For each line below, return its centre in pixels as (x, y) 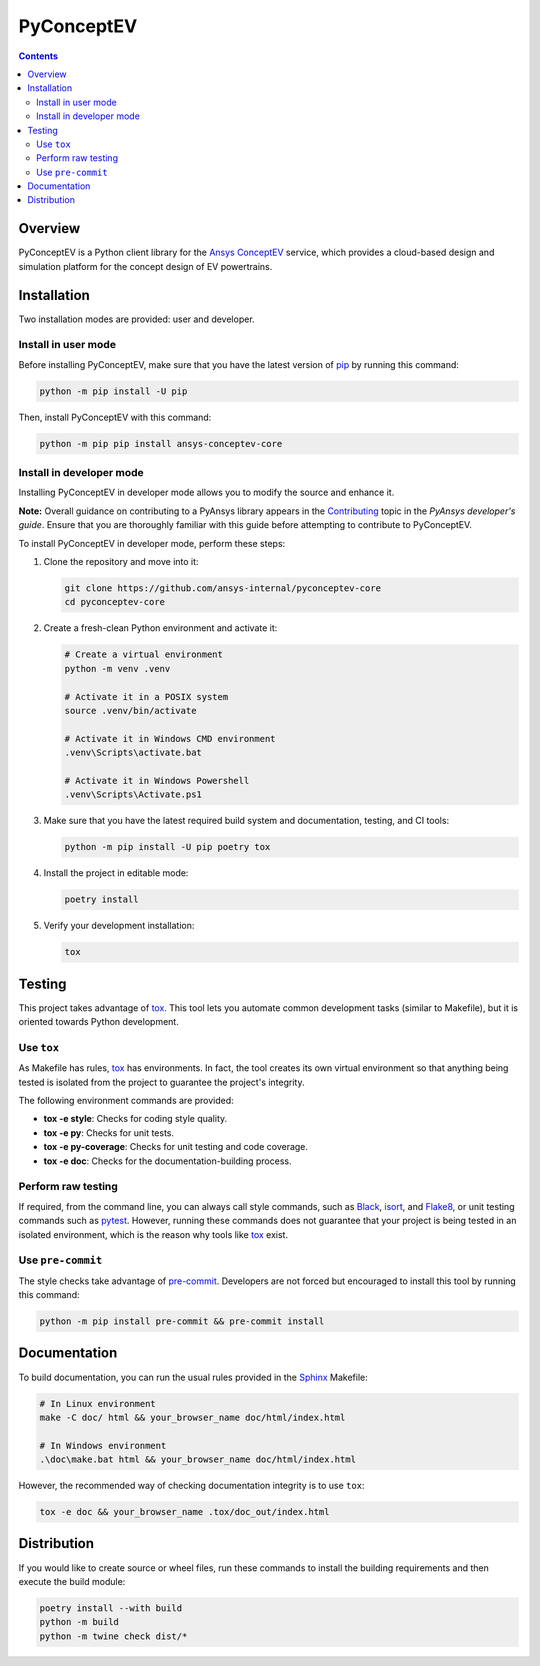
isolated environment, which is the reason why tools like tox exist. (153, 1234)
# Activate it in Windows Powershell (157, 780)
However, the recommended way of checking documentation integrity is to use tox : (191, 1486)
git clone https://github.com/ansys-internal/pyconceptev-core (223, 588)
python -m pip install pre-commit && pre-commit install (182, 1321)
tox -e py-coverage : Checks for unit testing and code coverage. (176, 1147)
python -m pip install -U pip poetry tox (167, 847)
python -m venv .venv (117, 668)
